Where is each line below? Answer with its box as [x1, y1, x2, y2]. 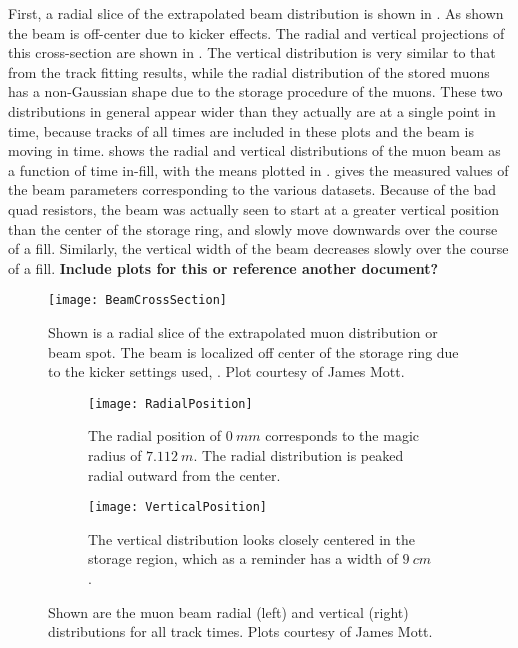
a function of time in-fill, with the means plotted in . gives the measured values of [8, 159, 509, 180]
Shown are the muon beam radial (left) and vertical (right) [48, 601, 409, 622]
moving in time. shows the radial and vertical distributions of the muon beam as [8, 140, 501, 161]
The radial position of [88, 425, 222, 446]
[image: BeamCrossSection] [48, 293, 227, 308]
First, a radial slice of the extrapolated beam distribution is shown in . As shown [8, 3, 504, 23]
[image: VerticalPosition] [88, 500, 267, 515]
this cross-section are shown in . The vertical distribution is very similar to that [8, 42, 496, 63]
